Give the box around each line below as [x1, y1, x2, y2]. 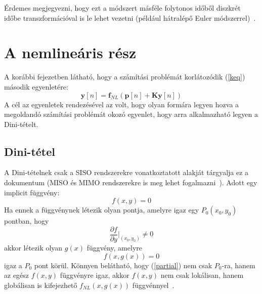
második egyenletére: [4, 81, 68, 92]
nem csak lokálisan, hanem [160, 270, 244, 280]
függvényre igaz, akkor [60, 270, 129, 280]
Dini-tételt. [4, 118, 38, 129]
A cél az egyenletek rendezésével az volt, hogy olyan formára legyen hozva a [4, 99, 239, 109]
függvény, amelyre [86, 242, 142, 253]
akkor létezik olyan [4, 242, 63, 253]
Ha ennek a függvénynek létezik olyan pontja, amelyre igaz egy [4, 204, 199, 215]
